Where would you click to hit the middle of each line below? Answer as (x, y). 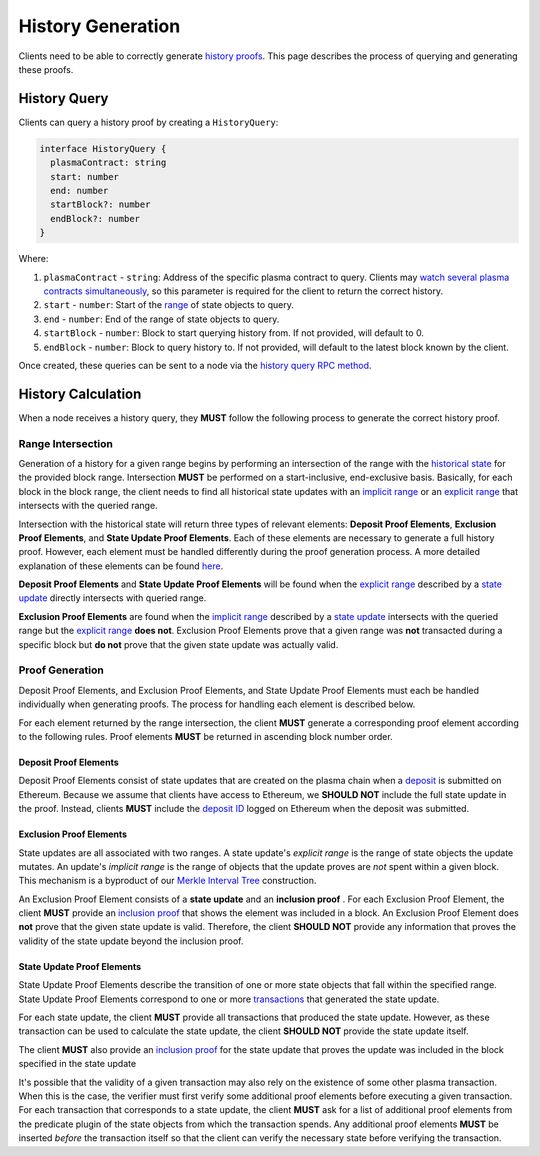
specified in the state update (77, 1064)
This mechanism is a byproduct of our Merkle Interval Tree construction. (167, 881)
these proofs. (46, 69)
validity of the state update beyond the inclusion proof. (131, 941)
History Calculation (80, 393)
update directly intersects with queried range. (112, 598)
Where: (33, 259)
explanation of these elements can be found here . (121, 566)
